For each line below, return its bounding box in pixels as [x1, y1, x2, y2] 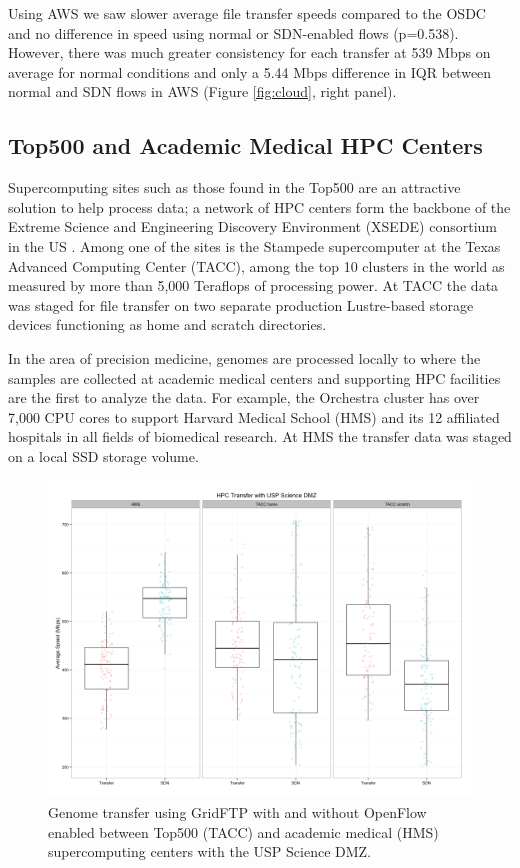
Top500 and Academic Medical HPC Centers [8, 130, 483, 161]
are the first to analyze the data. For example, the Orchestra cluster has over [8, 387, 480, 408]
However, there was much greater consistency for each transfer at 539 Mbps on [8, 42, 491, 63]
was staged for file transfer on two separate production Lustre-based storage [8, 294, 474, 315]
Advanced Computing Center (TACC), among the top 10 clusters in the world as [8, 255, 505, 276]
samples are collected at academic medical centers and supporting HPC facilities [8, 367, 501, 388]
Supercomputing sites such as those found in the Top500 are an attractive [8, 177, 461, 198]
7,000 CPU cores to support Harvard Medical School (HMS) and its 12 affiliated [8, 406, 500, 427]
